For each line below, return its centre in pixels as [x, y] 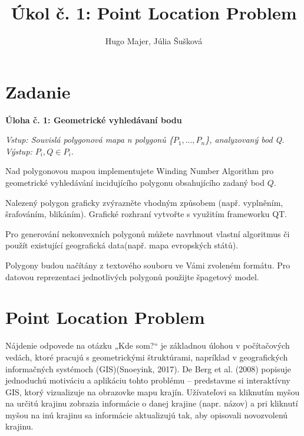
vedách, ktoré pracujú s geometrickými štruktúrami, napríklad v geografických [147, 357]
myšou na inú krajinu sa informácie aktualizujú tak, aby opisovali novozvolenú [147, 414]
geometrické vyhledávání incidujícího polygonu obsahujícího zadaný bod [135, 183]
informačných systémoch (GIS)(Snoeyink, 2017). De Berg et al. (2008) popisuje [148, 368]
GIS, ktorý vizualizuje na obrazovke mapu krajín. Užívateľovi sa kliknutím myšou [153, 391]
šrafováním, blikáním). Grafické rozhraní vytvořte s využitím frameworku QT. [146, 214]
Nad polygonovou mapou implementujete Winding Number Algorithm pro [140, 171]
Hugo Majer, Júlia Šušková [154, 41]
